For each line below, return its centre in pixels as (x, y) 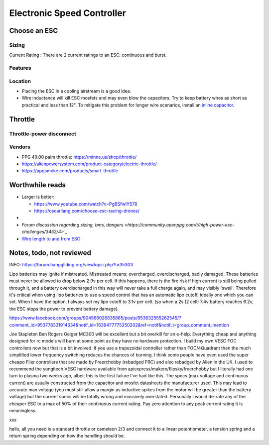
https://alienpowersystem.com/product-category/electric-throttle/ (89, 164)
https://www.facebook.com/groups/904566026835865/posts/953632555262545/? (95, 318)
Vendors (20, 147)
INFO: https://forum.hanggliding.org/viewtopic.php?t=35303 (71, 265)
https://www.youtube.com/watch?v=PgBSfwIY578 (86, 204)
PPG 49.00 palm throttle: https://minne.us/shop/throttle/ (79, 157)
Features (20, 68)
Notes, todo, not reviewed (50, 253)
